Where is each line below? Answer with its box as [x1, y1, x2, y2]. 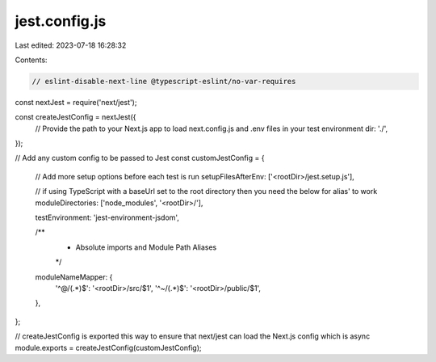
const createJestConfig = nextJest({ [15, 112, 136, 122]
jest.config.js [15, 12, 107, 30]
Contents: [15, 55, 48, 65]
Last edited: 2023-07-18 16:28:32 [15, 40, 127, 50]
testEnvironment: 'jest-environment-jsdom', [35, 213, 179, 222]
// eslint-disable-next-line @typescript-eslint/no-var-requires [31, 77, 296, 86]
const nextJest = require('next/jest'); [15, 97, 137, 107]
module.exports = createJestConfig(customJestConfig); [15, 343, 202, 352]
